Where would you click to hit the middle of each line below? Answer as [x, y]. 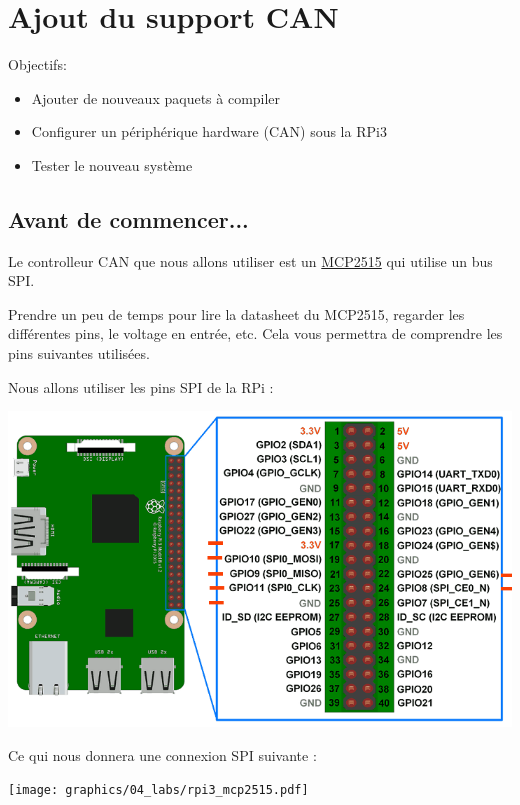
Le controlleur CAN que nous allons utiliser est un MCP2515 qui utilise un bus [250, 260]
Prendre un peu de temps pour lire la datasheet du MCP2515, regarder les [236, 313]
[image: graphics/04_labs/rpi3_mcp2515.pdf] [158, 790]
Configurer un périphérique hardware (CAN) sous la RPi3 [209, 131]
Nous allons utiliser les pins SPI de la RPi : [141, 386]
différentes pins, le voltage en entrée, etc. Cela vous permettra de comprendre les [255, 333]
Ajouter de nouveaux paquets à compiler [156, 97]
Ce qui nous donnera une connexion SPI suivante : [162, 754]
